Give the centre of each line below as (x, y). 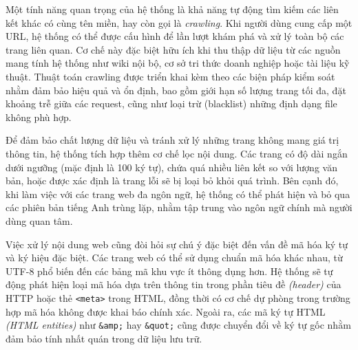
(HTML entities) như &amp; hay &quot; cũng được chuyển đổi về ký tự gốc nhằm (178, 325)
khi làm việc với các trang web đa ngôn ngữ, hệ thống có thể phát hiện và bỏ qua (178, 194)
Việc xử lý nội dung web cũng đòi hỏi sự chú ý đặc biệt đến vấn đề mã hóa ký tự (177, 244)
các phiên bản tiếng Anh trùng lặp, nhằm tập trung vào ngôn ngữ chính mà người (179, 207)
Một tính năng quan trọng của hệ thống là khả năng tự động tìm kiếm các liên (172, 9)
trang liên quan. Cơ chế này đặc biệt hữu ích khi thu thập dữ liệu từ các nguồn (173, 49)
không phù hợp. (39, 117)
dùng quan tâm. (39, 220)
